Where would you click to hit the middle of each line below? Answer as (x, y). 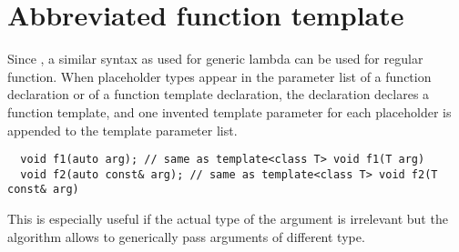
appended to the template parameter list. (122, 130)
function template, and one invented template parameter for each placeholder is (229, 111)
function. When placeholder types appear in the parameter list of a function (219, 76)
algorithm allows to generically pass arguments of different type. (186, 236)
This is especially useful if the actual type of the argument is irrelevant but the (228, 219)
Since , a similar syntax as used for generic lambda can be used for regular (215, 59)
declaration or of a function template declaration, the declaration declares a (219, 94)
